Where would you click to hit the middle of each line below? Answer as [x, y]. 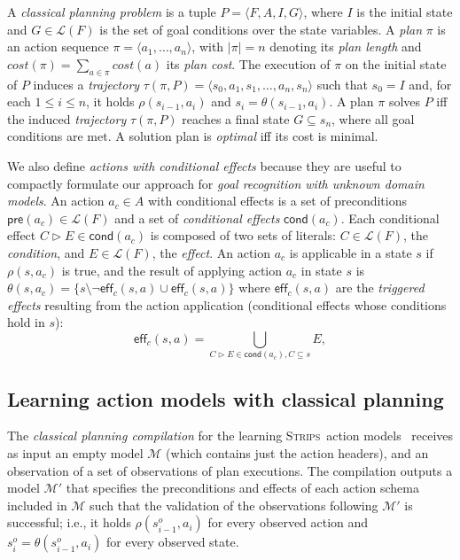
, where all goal [373, 118]
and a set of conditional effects [197, 218]
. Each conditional [390, 218]
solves [405, 101]
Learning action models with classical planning [226, 398]
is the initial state [405, 12]
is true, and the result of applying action [172, 270]
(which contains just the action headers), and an [297, 453]
